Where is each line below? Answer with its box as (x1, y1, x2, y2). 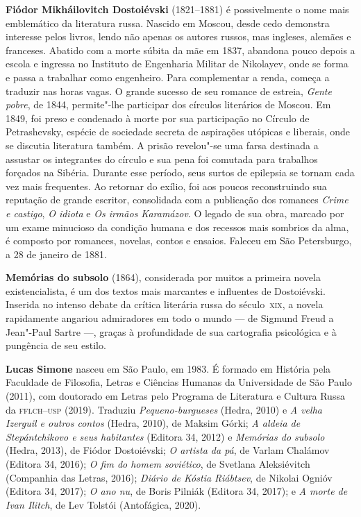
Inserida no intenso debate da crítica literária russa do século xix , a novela (6, 297, 324, 312)
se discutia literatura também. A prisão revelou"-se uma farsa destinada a (6, 137, 319, 152)
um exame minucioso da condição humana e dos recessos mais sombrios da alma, (6, 219, 349, 234)
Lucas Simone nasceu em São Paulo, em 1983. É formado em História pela (6, 361, 331, 375)
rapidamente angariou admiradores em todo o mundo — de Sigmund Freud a (6, 311, 334, 325)
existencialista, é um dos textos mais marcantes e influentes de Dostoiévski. (6, 283, 326, 298)
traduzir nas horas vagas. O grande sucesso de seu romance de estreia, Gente (6, 83, 332, 98)
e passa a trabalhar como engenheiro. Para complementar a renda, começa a (6, 69, 330, 84)
